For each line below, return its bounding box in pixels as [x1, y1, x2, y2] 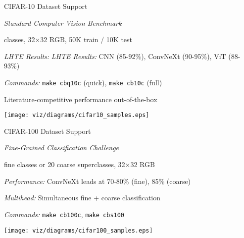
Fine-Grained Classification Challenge [4, 142, 119, 153]
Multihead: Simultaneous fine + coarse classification [4, 192, 161, 203]
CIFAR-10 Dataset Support [4, 1, 88, 11]
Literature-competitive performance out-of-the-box [4, 94, 157, 104]
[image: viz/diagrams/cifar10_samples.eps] [4, 112, 149, 119]
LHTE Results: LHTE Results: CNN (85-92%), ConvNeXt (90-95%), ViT [4, 51, 226, 61]
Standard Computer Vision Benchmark [4, 17, 122, 28]
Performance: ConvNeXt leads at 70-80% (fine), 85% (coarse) [4, 176, 191, 186]
